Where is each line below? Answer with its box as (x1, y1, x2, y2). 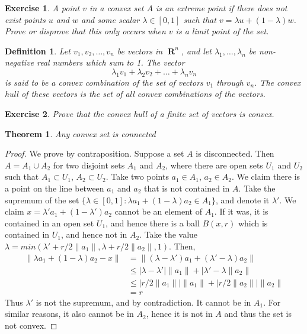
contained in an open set (5, 216, 94, 229)
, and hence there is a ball (105, 216, 200, 229)
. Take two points (105, 170, 169, 183)
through (216, 76, 244, 88)
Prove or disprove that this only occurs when (5, 25, 166, 37)
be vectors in (117, 44, 163, 57)
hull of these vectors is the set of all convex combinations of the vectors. (5, 87, 266, 100)
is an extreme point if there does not (155, 2, 287, 14)
